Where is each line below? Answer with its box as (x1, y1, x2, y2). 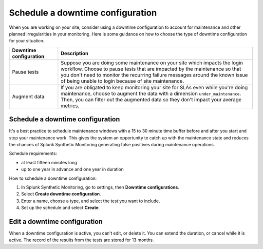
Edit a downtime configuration (9, 217, 103, 226)
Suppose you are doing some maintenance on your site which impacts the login (60, 59, 243, 66)
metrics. (60, 102, 80, 109)
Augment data (12, 93, 45, 100)
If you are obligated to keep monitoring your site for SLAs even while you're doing (60, 84, 248, 91)
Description (60, 50, 89, 57)
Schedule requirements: (9, 151, 57, 156)
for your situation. (9, 38, 45, 44)
